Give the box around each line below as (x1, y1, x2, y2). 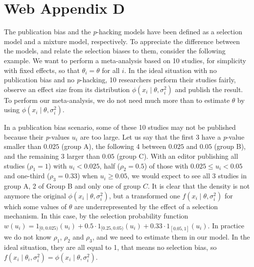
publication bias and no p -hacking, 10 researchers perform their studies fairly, (4, 74, 236, 85)
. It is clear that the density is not (147, 181, 250, 191)
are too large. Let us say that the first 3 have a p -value (80, 131, 245, 142)
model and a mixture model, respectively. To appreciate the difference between (4, 36, 240, 46)
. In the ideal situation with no (124, 65, 217, 75)
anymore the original (4, 190, 66, 200)
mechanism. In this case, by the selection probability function (4, 211, 188, 221)
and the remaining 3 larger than (4, 151, 100, 161)
